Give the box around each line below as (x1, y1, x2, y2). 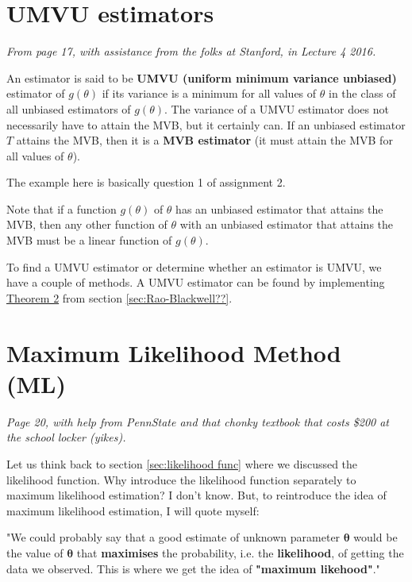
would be (353, 529, 398, 545)
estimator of (6, 85, 65, 102)
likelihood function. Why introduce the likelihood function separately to (6, 471, 356, 488)
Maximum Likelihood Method (6, 336, 341, 368)
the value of (6, 544, 64, 561)
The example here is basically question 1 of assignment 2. (6, 174, 286, 191)
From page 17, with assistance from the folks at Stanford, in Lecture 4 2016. (6, 43, 376, 60)
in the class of (328, 85, 396, 102)
